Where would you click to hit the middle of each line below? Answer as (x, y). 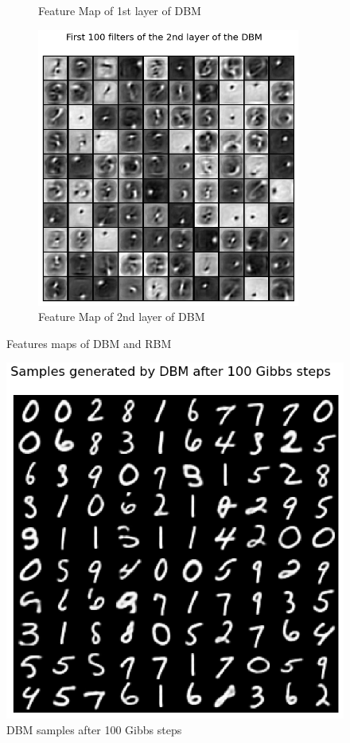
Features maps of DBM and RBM (89, 343)
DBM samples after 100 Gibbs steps (94, 729)
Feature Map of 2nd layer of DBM (122, 317)
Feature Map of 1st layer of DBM (120, 10)
